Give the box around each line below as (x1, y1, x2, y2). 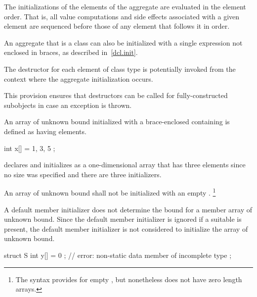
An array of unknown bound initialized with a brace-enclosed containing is (4, 116, 230, 127)
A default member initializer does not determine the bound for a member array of (4, 204, 253, 214)
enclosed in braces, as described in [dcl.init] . (4, 47, 138, 57)
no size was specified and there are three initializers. (4, 169, 162, 179)
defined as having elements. (4, 126, 86, 136)
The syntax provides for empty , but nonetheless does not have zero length (15, 274, 242, 284)
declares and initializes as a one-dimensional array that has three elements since (4, 159, 246, 170)
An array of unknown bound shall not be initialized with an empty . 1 (4, 186, 216, 198)
